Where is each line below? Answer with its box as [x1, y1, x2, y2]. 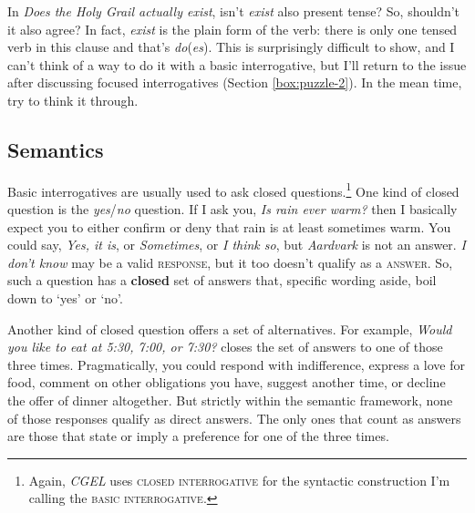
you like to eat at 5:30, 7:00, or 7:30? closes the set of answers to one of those [7, 337, 443, 356]
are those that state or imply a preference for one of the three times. [7, 426, 389, 446]
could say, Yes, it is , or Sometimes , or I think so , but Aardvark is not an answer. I [7, 235, 466, 254]
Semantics [7, 135, 104, 163]
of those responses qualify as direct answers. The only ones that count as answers [7, 408, 461, 427]
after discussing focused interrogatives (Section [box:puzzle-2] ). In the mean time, [7, 73, 462, 92]
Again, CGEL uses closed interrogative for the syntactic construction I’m [28, 470, 450, 489]
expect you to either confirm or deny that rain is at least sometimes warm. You [7, 217, 451, 236]
